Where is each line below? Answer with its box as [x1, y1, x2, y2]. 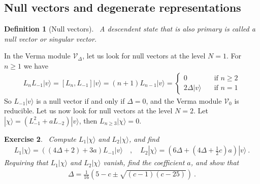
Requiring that [4, 157, 48, 168]
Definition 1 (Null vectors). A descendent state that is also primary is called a [4, 23, 255, 34]
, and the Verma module [146, 95, 222, 106]
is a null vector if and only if [36, 95, 125, 106]
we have [23, 60, 48, 71]
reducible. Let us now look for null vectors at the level [4, 105, 173, 116]
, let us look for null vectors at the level [82, 50, 206, 61]
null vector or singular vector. [4, 33, 97, 44]
